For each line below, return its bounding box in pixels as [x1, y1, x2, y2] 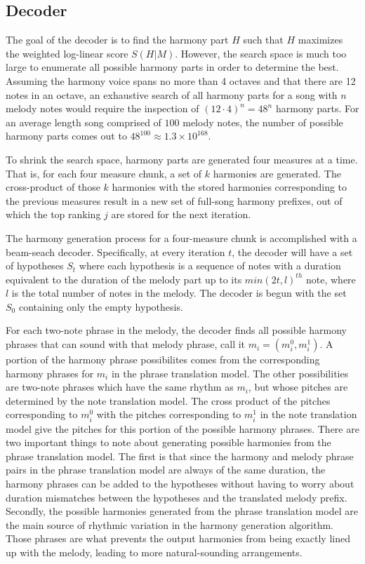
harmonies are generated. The [213, 166, 341, 180]
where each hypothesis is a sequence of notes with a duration [79, 258, 341, 273]
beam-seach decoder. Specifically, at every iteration [6, 244, 225, 259]
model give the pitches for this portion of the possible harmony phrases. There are [6, 421, 359, 436]
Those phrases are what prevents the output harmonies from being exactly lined [6, 531, 350, 546]
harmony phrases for [6, 365, 94, 380]
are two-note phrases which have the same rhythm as [6, 380, 234, 394]
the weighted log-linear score [6, 46, 128, 60]
